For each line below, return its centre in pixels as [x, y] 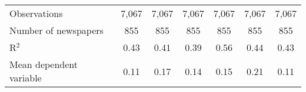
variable [26, 78]
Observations [36, 13]
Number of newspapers [56, 30]
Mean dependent [44, 64]
